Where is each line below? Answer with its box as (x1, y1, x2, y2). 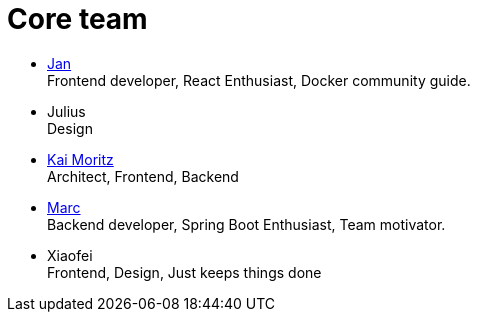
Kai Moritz (47, 150, 114, 168)
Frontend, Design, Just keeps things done (47, 263, 322, 281)
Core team (7, 2, 148, 36)
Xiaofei (47, 246, 93, 264)
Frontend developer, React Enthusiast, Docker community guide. (47, 71, 471, 89)
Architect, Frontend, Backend (47, 167, 239, 185)
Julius (47, 102, 86, 120)
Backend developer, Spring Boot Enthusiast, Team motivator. (47, 215, 446, 233)
